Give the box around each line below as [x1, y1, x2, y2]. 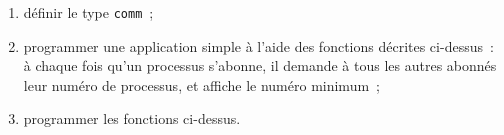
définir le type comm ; [23, 2, 154, 22]
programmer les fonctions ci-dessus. [23, 108, 241, 129]
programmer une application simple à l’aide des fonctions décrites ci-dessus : [23, 35, 494, 56]
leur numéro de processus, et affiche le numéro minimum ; [23, 74, 380, 95]
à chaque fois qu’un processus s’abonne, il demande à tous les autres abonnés [23, 55, 497, 76]
